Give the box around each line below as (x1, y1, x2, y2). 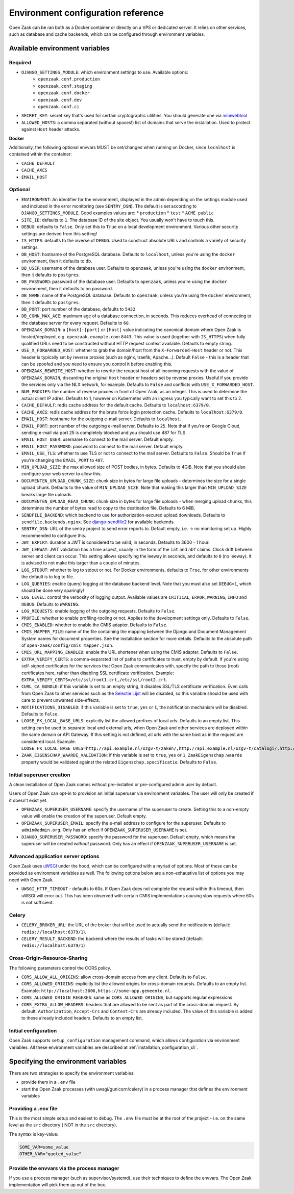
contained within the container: (9, 151, 72, 157)
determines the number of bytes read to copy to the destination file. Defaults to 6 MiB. (21, 505, 196, 511)
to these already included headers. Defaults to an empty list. (21, 1015, 143, 1021)
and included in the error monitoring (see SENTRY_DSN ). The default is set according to (21, 203, 197, 209)
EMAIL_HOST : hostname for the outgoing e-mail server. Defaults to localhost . (21, 416, 181, 422)
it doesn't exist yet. (9, 797, 48, 803)
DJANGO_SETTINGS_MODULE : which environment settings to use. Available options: (21, 69, 189, 76)
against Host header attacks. (21, 127, 80, 132)
